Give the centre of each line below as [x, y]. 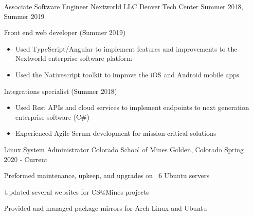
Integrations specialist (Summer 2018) [61, 91]
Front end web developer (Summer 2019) [65, 32]
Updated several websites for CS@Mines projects [76, 191]
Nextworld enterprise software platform [74, 58]
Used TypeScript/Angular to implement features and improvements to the [126, 48]
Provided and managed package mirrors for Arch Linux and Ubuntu [106, 208]
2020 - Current [26, 159]
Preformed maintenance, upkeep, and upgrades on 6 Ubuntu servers [107, 175]
